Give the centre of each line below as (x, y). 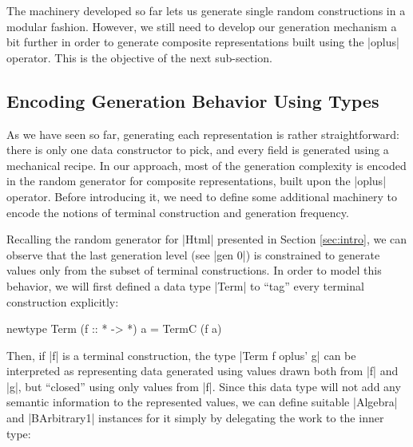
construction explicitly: (63, 301)
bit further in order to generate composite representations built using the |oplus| (203, 42)
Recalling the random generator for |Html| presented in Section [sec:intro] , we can (207, 239)
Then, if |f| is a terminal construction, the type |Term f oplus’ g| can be (181, 355)
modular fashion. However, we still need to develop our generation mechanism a (202, 26)
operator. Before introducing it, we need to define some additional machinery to (202, 196)
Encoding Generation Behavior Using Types (193, 100)
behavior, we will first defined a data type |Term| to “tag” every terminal (185, 285)
